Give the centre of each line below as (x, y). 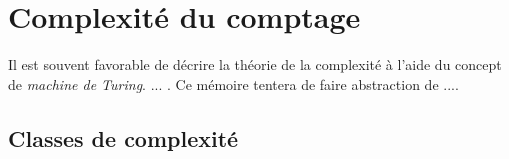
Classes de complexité (123, 137)
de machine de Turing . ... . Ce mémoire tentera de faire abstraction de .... (233, 83)
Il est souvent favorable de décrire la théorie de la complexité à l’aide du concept (255, 64)
